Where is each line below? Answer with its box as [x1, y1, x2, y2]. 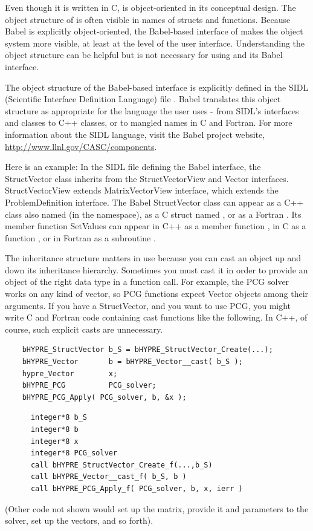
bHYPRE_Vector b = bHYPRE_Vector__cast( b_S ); [22, 357, 243, 366]
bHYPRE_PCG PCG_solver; [22, 381, 156, 390]
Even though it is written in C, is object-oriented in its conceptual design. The [5, 1, 296, 13]
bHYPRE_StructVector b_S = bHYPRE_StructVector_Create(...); [22, 345, 273, 354]
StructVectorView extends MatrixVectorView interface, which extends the [5, 184, 279, 197]
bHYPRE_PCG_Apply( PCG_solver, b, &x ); [22, 393, 187, 402]
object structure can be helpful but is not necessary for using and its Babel [5, 48, 283, 61]
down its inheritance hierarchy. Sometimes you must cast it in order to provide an [5, 263, 308, 276]
